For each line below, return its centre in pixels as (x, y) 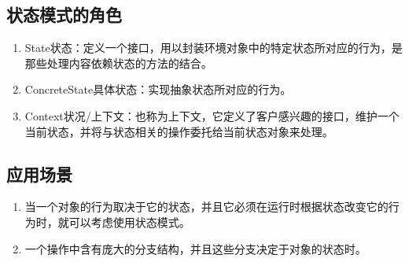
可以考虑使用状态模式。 (129, 221)
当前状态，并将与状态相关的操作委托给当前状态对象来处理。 (179, 131)
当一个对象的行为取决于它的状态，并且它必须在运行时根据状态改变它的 (206, 207)
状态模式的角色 (64, 15)
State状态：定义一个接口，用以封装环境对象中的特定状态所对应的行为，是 (214, 48)
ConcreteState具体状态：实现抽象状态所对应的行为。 (158, 89)
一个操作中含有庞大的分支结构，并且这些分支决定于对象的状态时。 (195, 248)
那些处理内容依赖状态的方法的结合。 (118, 63)
